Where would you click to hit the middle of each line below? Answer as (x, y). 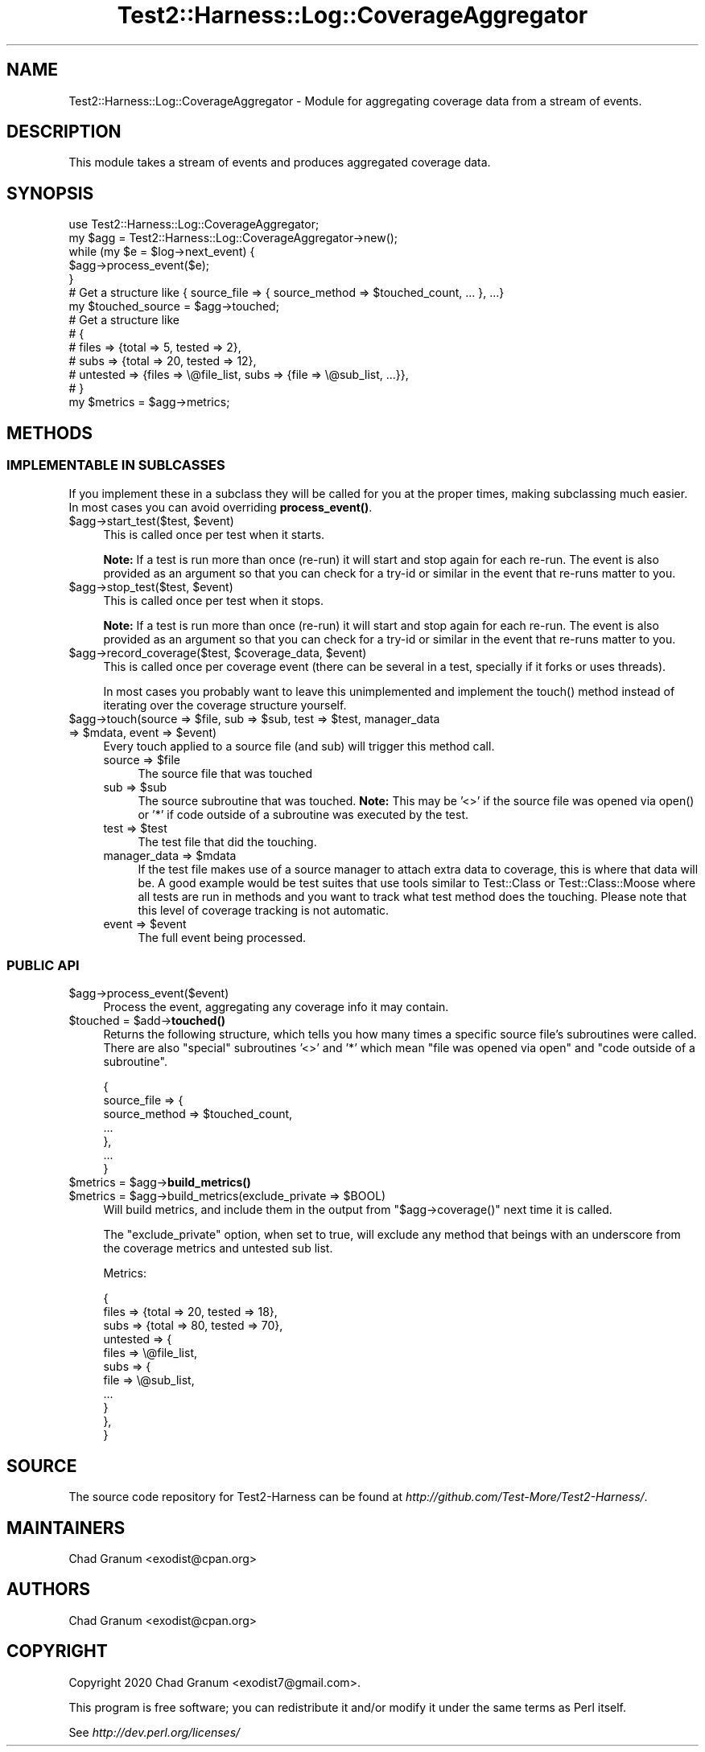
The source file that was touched (225, 773)
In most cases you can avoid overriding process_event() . (221, 507)
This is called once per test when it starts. (214, 534)
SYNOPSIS (50, 193)
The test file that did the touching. (227, 841)
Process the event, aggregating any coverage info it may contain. (276, 1007)
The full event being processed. (222, 937)
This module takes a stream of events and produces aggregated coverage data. (280, 162)
